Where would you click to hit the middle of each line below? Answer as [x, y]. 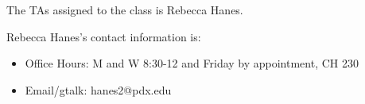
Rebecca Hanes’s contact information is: [104, 36]
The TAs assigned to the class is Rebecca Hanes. [125, 10]
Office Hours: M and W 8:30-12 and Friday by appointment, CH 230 [192, 63]
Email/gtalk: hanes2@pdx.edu [98, 89]
